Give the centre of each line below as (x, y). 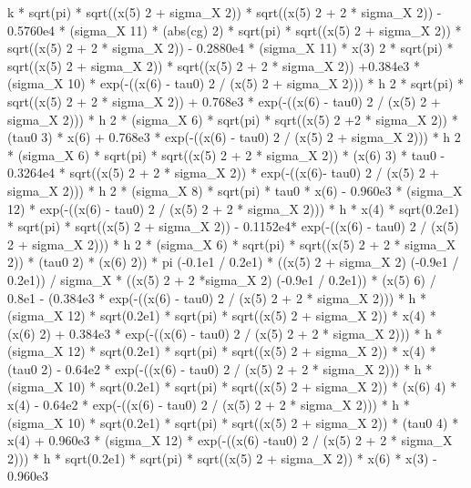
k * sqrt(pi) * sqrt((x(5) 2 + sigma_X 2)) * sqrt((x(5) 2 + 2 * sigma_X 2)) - (225, 12)
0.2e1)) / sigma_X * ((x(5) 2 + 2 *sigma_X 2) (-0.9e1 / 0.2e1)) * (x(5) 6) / (222, 279)
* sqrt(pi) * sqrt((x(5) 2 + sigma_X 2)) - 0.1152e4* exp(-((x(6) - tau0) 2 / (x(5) (233, 226)
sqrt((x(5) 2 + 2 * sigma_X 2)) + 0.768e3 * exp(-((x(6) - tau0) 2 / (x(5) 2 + (224, 101)
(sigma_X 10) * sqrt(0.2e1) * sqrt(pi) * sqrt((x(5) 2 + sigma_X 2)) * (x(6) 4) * (232, 386)
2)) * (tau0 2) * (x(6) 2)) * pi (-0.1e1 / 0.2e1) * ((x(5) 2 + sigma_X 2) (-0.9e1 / (233, 262)
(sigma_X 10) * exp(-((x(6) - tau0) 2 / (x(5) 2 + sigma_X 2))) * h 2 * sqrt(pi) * (236, 83)
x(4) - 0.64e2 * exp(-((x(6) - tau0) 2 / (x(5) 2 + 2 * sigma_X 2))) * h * (209, 405)
